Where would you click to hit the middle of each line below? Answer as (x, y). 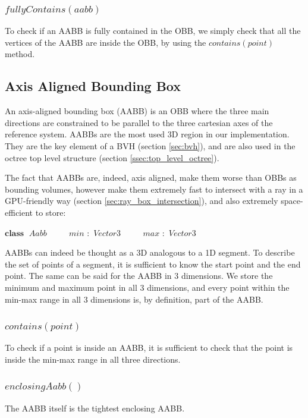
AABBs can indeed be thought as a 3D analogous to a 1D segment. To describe (150, 252)
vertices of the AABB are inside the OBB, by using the (106, 42)
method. (20, 54)
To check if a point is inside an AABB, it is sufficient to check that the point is (149, 348)
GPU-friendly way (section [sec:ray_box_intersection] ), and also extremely (142, 201)
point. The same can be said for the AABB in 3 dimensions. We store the (139, 276)
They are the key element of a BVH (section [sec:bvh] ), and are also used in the (150, 145)
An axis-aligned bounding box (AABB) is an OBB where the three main (137, 111)
